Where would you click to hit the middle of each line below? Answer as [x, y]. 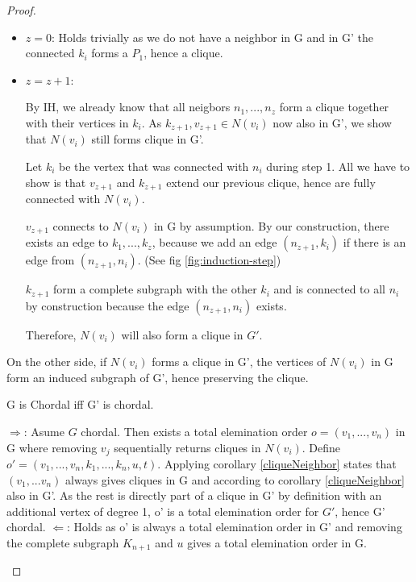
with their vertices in [77, 122]
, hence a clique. [183, 53]
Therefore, [51, 334]
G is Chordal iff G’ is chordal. [80, 404]
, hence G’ [360, 511]
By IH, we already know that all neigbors [128, 107]
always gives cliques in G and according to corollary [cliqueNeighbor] [235, 479]
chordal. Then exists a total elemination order [194, 431]
